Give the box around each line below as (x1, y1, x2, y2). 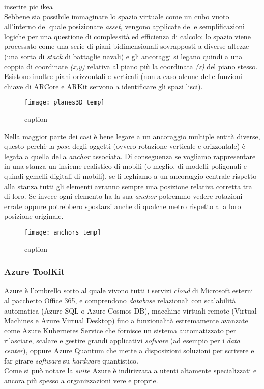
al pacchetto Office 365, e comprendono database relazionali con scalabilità (4, 295, 236, 305)
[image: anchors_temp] (24, 228, 101, 236)
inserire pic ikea (4, 1, 53, 11)
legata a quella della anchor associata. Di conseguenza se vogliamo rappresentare (4, 150, 256, 161)
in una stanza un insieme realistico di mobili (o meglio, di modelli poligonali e (4, 161, 247, 171)
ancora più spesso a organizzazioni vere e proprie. (4, 375, 158, 385)
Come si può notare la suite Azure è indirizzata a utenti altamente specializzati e (4, 365, 257, 376)
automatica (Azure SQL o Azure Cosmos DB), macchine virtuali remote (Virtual (4, 305, 257, 316)
